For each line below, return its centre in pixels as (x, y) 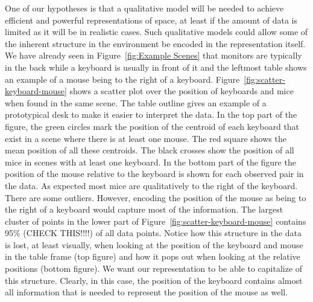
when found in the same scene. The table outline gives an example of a (136, 102)
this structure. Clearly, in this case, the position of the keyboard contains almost (154, 280)
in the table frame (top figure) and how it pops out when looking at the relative (153, 256)
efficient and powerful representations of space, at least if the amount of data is (151, 20)
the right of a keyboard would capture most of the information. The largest (144, 209)
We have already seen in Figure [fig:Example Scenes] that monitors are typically (153, 55)
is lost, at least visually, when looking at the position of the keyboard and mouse (154, 244)
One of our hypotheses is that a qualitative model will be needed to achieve (144, 8)
